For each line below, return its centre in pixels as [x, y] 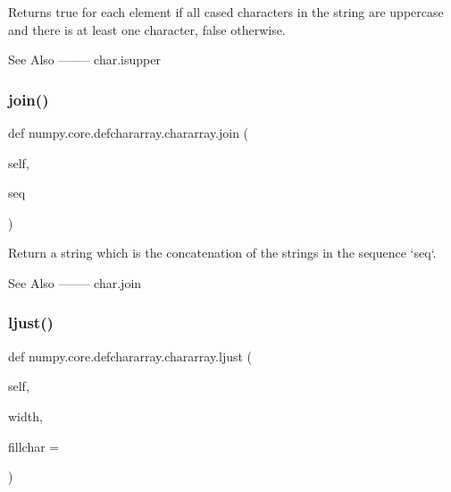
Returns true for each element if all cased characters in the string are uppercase [226, 12]
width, [25, 416]
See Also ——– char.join [75, 282]
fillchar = [34, 446]
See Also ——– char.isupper [84, 59]
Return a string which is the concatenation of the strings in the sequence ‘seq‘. [222, 253]
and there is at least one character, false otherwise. [147, 29]
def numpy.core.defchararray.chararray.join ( [129, 132]
